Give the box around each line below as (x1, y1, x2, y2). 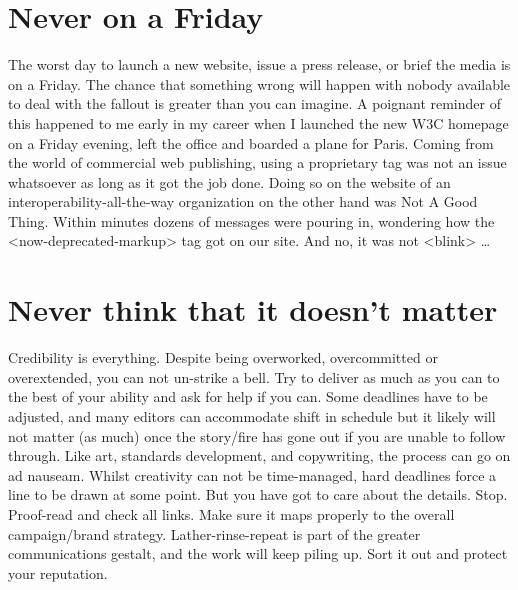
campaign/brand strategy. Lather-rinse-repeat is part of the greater (8, 523, 421, 544)
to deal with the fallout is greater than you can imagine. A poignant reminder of (8, 93, 501, 114)
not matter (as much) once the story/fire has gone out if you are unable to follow (8, 425, 506, 446)
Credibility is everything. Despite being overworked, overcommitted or (8, 347, 438, 368)
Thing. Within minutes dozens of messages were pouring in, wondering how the (8, 210, 495, 231)
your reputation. (8, 562, 108, 583)
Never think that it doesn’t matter (8, 289, 498, 330)
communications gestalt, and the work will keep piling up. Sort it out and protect (8, 543, 508, 564)
